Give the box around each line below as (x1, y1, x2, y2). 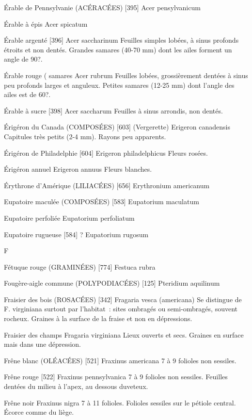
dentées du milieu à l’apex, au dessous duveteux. (4, 381, 148, 391)
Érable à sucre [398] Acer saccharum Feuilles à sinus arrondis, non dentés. (4, 105, 223, 115)
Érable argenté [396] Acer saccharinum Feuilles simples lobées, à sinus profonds (4, 35, 239, 45)
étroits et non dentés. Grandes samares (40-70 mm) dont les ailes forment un (4, 44, 232, 54)
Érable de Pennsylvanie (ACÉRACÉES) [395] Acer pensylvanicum (4, 2, 201, 12)
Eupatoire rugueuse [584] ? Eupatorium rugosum (4, 229, 149, 239)
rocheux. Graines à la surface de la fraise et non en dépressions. (4, 313, 192, 323)
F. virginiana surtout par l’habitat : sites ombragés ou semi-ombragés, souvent (4, 304, 237, 314)
